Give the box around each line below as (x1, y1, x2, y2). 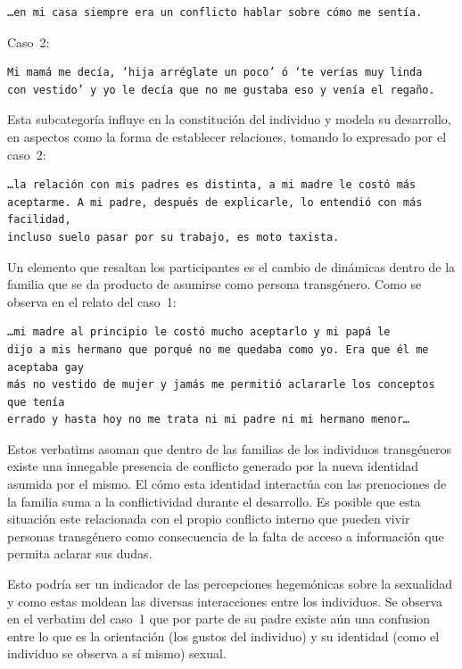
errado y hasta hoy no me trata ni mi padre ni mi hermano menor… (7, 413, 410, 426)
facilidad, (7, 213, 71, 227)
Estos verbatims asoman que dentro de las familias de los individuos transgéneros (7, 439, 452, 458)
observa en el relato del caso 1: (7, 292, 177, 310)
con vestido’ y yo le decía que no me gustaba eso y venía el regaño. (7, 83, 435, 96)
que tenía (7, 395, 65, 409)
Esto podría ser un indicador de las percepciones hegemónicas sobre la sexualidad (7, 574, 453, 593)
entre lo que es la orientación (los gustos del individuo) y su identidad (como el (7, 626, 440, 645)
